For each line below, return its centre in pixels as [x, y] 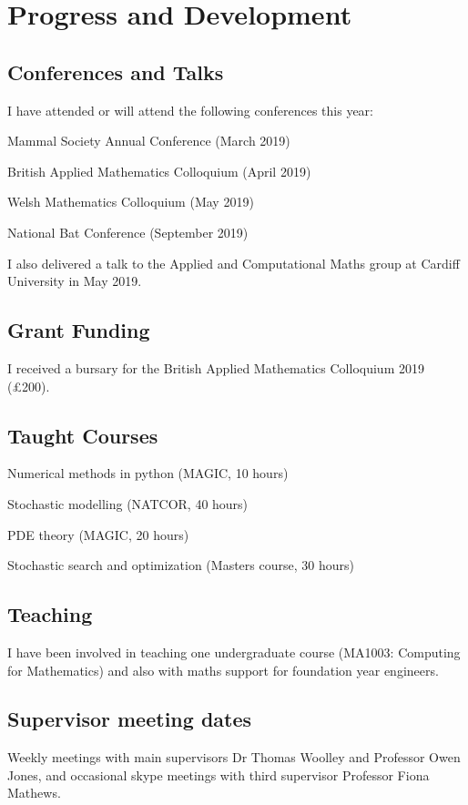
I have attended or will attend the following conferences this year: [190, 110]
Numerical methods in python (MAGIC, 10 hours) [148, 473]
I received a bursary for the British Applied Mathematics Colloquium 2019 [216, 367]
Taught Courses [83, 435]
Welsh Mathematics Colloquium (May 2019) [131, 202]
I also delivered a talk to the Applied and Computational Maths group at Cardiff [234, 263]
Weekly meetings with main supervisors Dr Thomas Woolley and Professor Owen [234, 757]
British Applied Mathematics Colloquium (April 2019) [159, 171]
